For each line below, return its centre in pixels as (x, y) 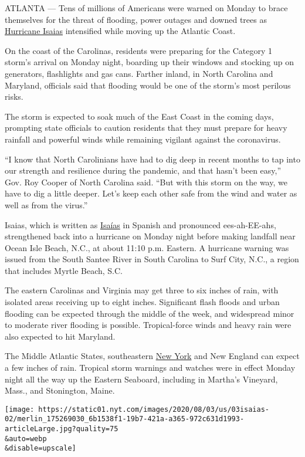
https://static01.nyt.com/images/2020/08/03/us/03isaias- (154, 409)
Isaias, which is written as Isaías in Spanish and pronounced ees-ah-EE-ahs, (140, 224)
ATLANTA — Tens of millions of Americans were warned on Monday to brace (146, 8)
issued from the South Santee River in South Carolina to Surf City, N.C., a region (152, 259)
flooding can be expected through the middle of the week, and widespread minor (150, 313)
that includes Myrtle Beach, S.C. (64, 270)
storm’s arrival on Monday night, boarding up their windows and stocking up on (149, 62)
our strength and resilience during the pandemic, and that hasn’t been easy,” (143, 170)
